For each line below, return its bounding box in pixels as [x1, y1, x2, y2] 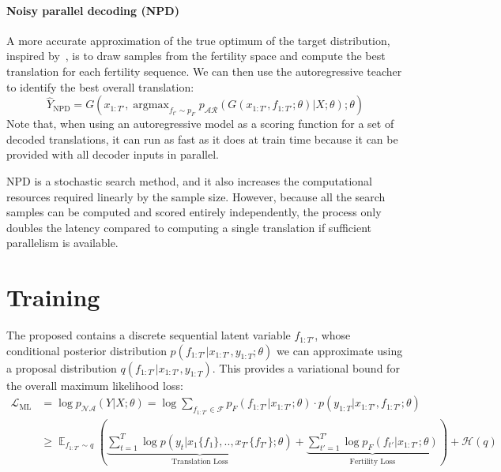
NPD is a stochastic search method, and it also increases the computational [6, 172, 372, 189]
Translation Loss [171, 457, 228, 466]
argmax [133, 99, 169, 111]
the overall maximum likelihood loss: [6, 376, 183, 393]
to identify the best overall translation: [6, 78, 194, 95]
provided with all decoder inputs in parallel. [6, 146, 219, 163]
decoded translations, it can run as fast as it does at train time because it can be [6, 130, 398, 147]
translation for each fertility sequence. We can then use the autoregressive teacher [6, 62, 402, 79]
